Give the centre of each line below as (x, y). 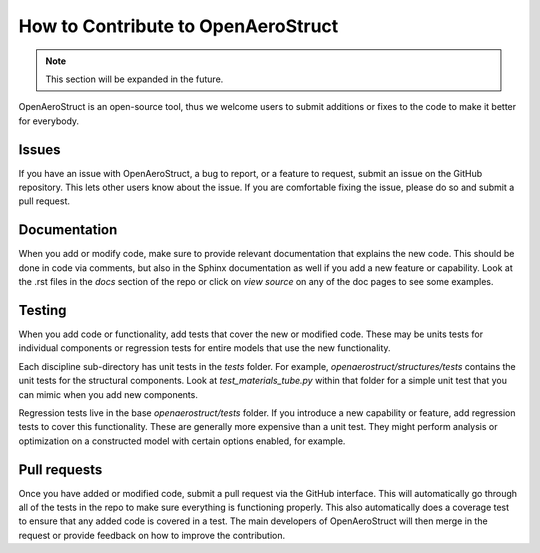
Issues (39, 149)
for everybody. (49, 121)
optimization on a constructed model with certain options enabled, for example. (182, 441)
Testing (42, 310)
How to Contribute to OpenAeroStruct (178, 26)
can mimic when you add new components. (108, 394)
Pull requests (60, 469)
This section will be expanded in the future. (134, 79)
